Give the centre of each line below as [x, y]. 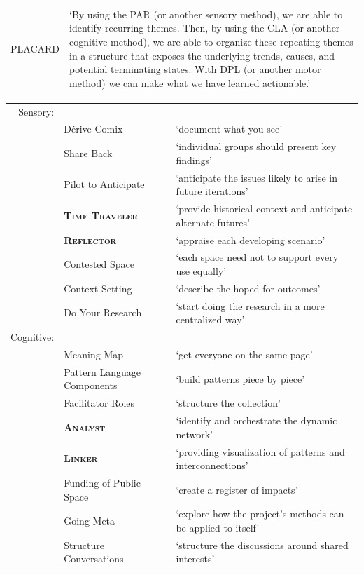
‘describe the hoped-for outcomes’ [248, 288]
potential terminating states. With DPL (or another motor [195, 69]
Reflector [90, 239]
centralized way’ [210, 319]
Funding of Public [102, 482]
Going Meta [90, 521]
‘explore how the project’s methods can [260, 514]
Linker [81, 458]
